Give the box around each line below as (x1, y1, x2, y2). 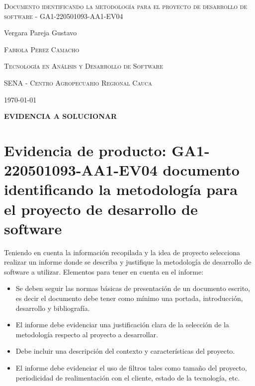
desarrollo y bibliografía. (15, 302, 90, 313)
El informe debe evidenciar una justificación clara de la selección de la (15, 319, 229, 330)
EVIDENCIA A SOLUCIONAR (4, 111, 117, 121)
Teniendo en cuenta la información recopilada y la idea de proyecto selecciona (4, 247, 241, 257)
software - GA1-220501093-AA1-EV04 (4, 10, 123, 21)
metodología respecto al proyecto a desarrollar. (15, 329, 158, 339)
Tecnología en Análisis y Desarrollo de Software (4, 61, 163, 71)
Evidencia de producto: (4, 140, 167, 160)
